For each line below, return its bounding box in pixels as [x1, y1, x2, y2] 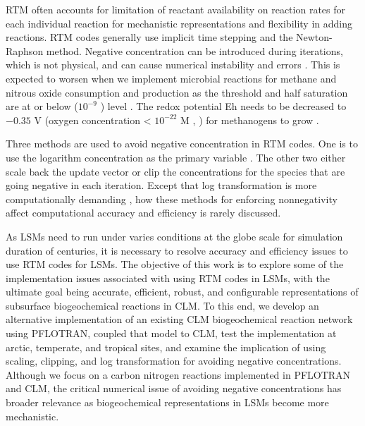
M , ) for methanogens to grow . [180, 112, 319, 127]
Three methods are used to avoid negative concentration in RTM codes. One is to [6, 136, 358, 151]
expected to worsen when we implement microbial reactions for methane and [6, 71, 337, 85]
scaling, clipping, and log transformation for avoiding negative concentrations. [6, 353, 342, 368]
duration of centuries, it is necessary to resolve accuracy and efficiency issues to [6, 243, 348, 257]
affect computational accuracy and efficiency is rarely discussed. [6, 205, 281, 220]
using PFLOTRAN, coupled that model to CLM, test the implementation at [6, 326, 337, 341]
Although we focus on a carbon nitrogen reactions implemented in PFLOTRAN [6, 367, 351, 382]
